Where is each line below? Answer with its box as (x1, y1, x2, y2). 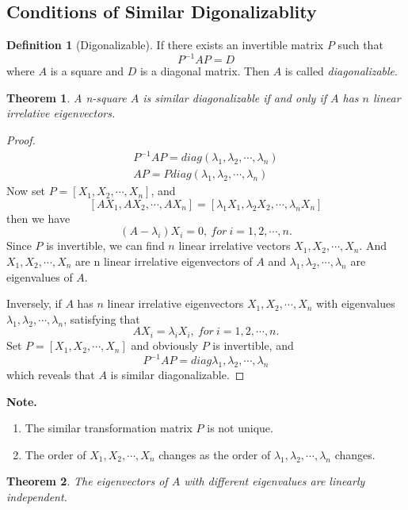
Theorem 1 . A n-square (6, 89, 127, 105)
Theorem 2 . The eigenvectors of (6, 473, 168, 489)
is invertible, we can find (46, 237, 165, 254)
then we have (6, 209, 71, 226)
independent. (6, 489, 67, 505)
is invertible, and (212, 337, 294, 354)
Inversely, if (6, 295, 62, 312)
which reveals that (6, 366, 95, 383)
